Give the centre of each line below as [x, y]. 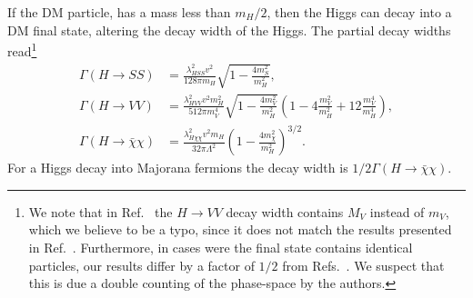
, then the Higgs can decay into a [359, 12]
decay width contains [285, 211]
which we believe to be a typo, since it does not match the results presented [240, 229]
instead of [397, 211]
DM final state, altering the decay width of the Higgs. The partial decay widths [229, 30]
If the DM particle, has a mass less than [119, 12]
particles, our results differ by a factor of [141, 265]
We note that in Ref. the [101, 211]
